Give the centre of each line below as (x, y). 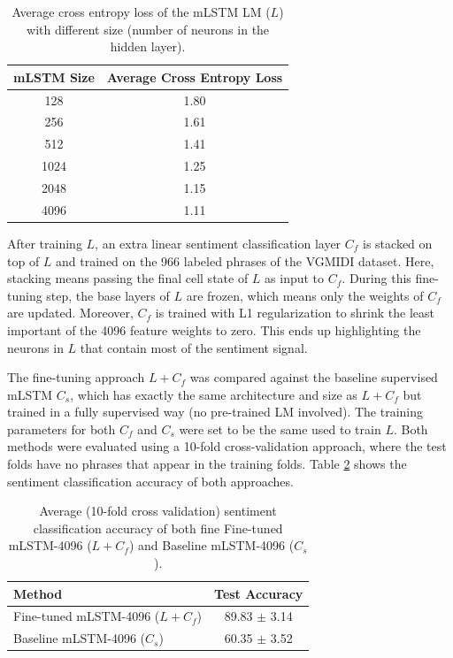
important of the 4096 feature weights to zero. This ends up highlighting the (214, 329)
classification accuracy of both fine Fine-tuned (158, 528)
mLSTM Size (54, 77)
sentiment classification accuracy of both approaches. (150, 481)
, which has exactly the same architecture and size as (214, 394)
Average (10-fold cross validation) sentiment (158, 511)
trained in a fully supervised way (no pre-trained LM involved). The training (215, 412)
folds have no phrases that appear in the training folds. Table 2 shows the (207, 464)
